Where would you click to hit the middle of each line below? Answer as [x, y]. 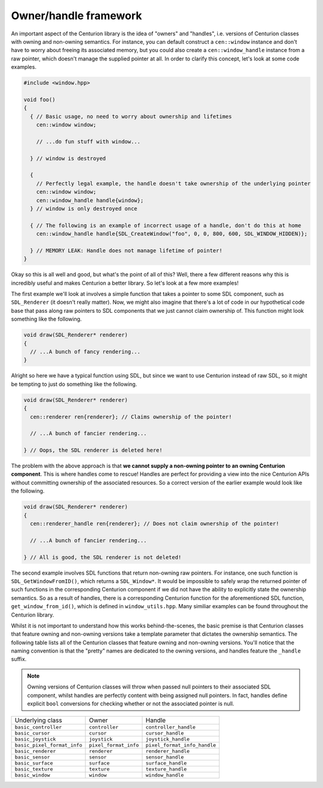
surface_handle [166, 763]
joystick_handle [168, 739]
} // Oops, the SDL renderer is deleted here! [93, 450]
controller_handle [170, 727]
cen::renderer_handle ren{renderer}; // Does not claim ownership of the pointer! [155, 524]
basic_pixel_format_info [48, 745]
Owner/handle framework [77, 16]
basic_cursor [32, 733]
